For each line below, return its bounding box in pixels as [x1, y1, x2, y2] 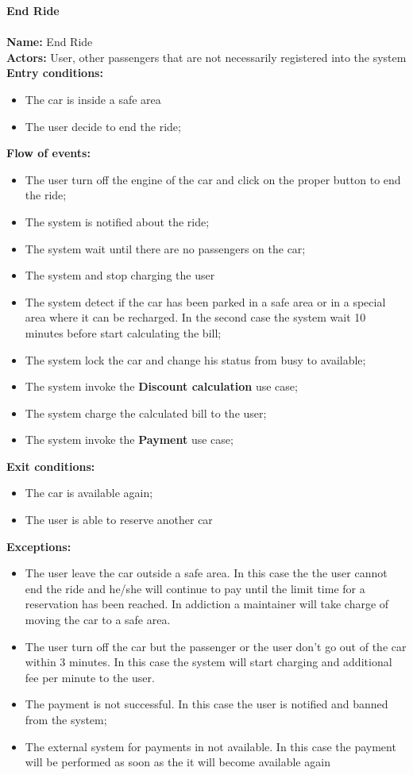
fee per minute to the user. [25, 669, 155, 685]
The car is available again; [25, 484, 153, 501]
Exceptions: [6, 538, 71, 554]
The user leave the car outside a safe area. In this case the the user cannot [25, 565, 388, 581]
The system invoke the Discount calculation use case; [25, 378, 298, 395]
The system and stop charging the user [25, 267, 215, 283]
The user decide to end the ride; [25, 118, 181, 134]
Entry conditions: [6, 64, 103, 81]
